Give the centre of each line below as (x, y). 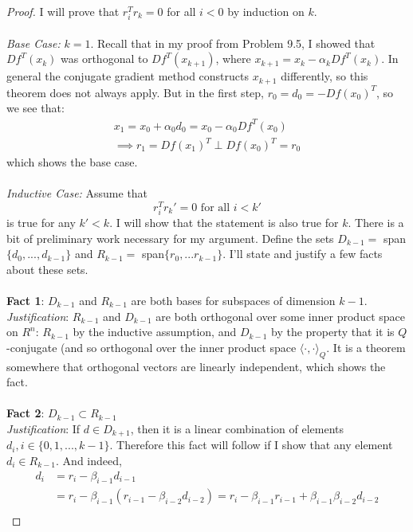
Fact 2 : (26, 413)
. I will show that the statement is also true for (224, 223)
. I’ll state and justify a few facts (303, 254)
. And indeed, (89, 461)
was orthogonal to (104, 59)
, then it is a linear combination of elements (237, 428)
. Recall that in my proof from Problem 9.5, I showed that (233, 43)
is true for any (41, 223)
